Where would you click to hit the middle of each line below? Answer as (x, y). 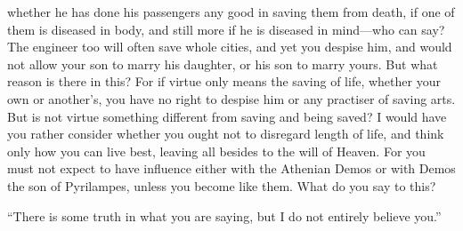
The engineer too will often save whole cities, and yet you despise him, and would (230, 47)
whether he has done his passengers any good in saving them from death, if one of (231, 12)
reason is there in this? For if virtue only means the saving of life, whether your (224, 81)
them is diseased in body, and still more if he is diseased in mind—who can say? (226, 29)
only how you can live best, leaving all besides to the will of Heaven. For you (216, 151)
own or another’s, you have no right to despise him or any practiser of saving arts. (231, 98)
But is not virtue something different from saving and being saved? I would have (227, 116)
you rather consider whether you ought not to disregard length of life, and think (226, 134)
